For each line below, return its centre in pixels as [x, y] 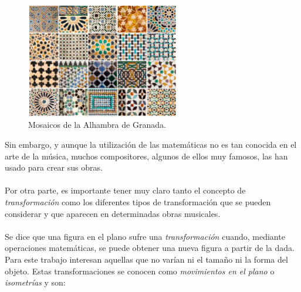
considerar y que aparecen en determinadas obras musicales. [113, 213]
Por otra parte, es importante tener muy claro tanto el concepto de [125, 190]
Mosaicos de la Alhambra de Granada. [97, 125]
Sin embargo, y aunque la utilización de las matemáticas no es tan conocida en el [151, 144]
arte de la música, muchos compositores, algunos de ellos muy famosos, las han [146, 156]
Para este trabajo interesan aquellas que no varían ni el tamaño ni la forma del [146, 259]
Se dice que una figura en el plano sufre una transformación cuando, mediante [145, 236]
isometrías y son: [35, 282]
